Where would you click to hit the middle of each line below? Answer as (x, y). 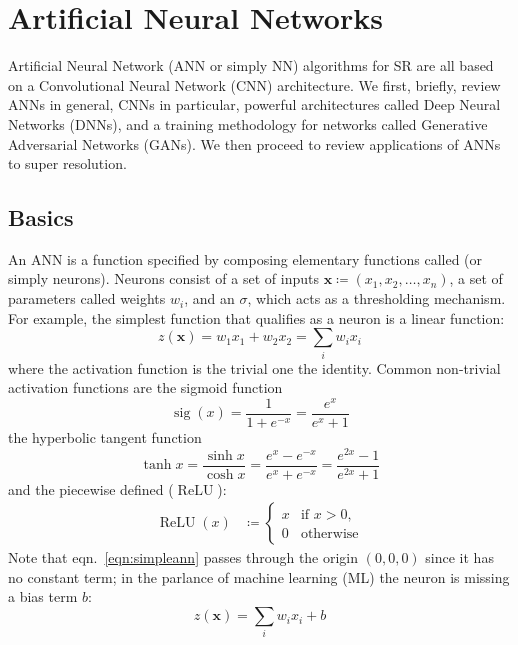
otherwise (329, 534)
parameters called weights (87, 298)
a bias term (43, 596)
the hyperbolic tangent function (105, 436)
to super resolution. (67, 163)
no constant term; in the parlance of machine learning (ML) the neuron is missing (259, 576)
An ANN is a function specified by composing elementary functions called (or (245, 258)
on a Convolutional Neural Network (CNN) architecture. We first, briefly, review (254, 84)
